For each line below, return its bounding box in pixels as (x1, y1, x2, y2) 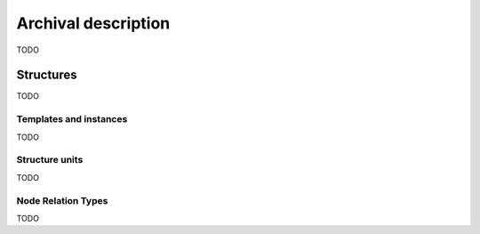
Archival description (16, 13, 171, 33)
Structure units (16, 154, 84, 166)
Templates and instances (16, 113, 128, 125)
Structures (16, 68, 77, 83)
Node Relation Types (16, 194, 108, 206)
